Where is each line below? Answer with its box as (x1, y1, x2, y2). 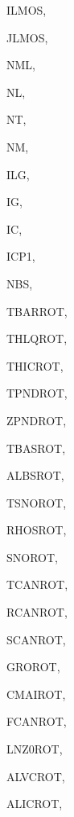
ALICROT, (6, 795, 63, 812)
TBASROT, (6, 439, 66, 456)
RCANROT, (6, 604, 68, 621)
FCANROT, (6, 713, 67, 730)
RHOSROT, (6, 521, 67, 538)
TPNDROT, (6, 384, 68, 402)
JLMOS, (6, 29, 48, 46)
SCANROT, (6, 630, 66, 648)
